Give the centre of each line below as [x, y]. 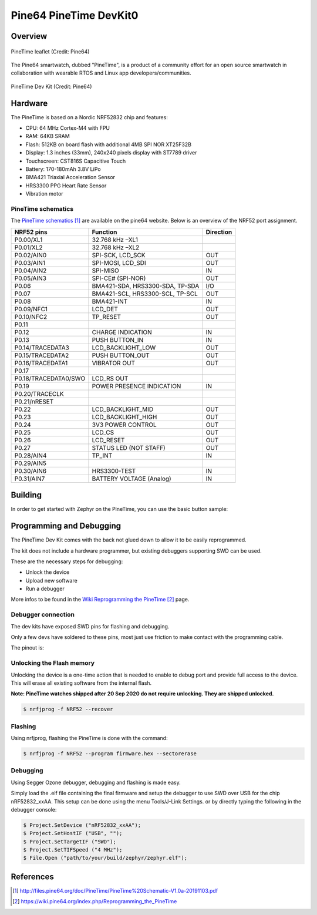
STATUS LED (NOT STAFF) [129, 448]
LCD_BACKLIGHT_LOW [124, 348]
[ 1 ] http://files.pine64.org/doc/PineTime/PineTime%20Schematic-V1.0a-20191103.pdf [115, 890]
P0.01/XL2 [28, 247]
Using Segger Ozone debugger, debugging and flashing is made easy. [96, 782]
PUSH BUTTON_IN [118, 339]
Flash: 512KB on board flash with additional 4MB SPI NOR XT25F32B [109, 144]
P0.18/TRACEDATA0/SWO [50, 378]
